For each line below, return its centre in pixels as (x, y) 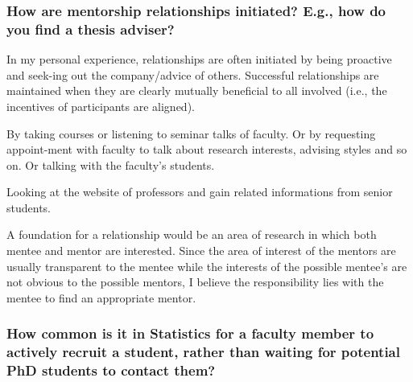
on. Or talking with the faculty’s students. (111, 164)
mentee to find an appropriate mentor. (101, 297)
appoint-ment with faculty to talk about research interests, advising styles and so (207, 149)
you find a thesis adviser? (91, 29)
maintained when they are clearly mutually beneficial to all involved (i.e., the (197, 90)
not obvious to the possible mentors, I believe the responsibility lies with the (195, 282)
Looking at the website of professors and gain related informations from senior (200, 192)
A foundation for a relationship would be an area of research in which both (192, 234)
